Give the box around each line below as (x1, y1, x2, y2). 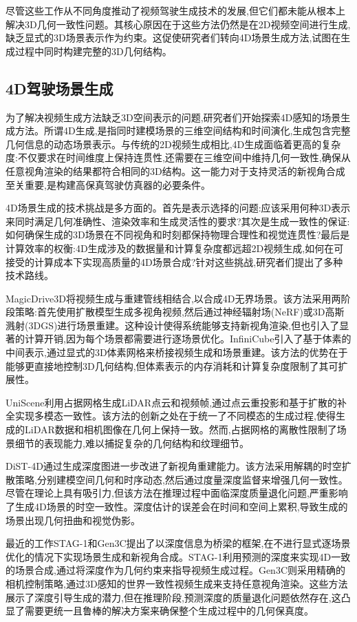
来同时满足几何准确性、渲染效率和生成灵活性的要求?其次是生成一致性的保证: (6, 214, 350, 228)
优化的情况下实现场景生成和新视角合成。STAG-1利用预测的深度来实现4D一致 (6, 549, 351, 563)
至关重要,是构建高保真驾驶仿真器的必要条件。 (6, 177, 210, 191)
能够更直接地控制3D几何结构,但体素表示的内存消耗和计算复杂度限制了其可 (6, 358, 338, 373)
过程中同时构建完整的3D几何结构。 (14, 43, 172, 58)
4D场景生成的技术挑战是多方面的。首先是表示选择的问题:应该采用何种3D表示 (6, 200, 351, 215)
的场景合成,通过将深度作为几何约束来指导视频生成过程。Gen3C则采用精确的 (6, 563, 345, 577)
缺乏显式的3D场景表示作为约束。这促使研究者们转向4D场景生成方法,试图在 (6, 30, 341, 45)
